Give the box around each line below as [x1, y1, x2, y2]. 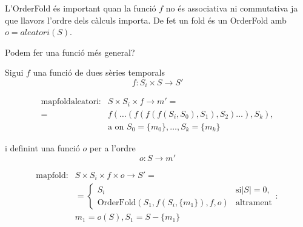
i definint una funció [5, 141, 80, 154]
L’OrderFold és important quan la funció [5, 2, 156, 14]
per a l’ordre [89, 141, 136, 154]
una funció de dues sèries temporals [33, 66, 165, 79]
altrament [235, 198, 272, 207]
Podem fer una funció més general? [5, 45, 135, 58]
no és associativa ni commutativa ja [165, 2, 298, 14]
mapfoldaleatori [41, 97, 99, 107]
